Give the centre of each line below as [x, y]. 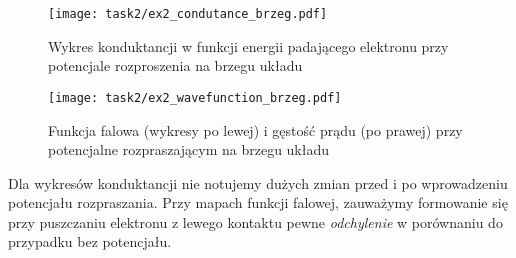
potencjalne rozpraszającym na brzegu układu [189, 149]
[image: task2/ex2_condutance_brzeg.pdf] [188, 14]
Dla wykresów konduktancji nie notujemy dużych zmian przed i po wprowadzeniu [258, 182]
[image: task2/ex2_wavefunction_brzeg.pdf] [195, 97]
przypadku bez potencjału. [90, 241]
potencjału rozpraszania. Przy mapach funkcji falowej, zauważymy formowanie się [258, 202]
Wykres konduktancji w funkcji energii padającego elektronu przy [248, 45]
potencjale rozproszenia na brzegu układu [175, 65]
